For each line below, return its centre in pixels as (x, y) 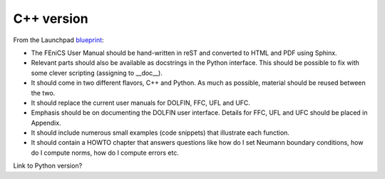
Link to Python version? (48, 166)
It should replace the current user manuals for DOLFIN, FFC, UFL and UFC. (141, 103)
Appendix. (46, 123)
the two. (43, 93)
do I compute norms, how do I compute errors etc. (105, 153)
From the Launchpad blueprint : (58, 40)
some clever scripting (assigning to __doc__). (97, 73)
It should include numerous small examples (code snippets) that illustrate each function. (160, 133)
